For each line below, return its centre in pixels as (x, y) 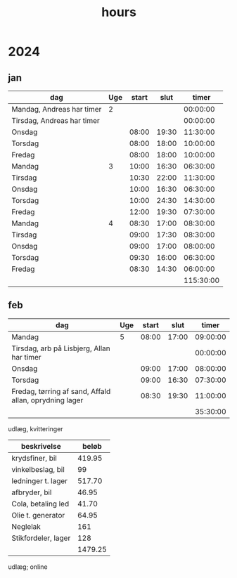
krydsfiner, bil (34, 458)
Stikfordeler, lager (41, 538)
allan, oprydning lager (47, 400)
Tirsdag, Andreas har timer (56, 120)
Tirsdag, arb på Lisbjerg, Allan (61, 348)
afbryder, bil (32, 492)
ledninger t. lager (40, 480)
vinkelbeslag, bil (38, 469)
